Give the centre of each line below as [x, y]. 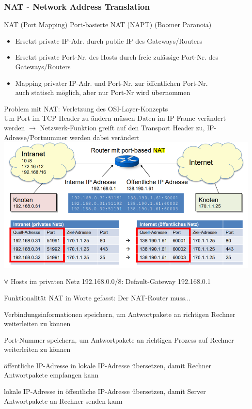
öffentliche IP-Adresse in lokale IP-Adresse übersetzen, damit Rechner [108, 365]
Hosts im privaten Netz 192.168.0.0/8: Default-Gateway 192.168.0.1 [110, 281]
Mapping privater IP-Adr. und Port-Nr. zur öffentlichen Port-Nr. [111, 83]
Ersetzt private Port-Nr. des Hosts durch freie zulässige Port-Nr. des [117, 57]
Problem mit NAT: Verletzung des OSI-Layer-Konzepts [86, 108]
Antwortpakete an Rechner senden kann [63, 401]
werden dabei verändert [104, 137]
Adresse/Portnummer [36, 137]
